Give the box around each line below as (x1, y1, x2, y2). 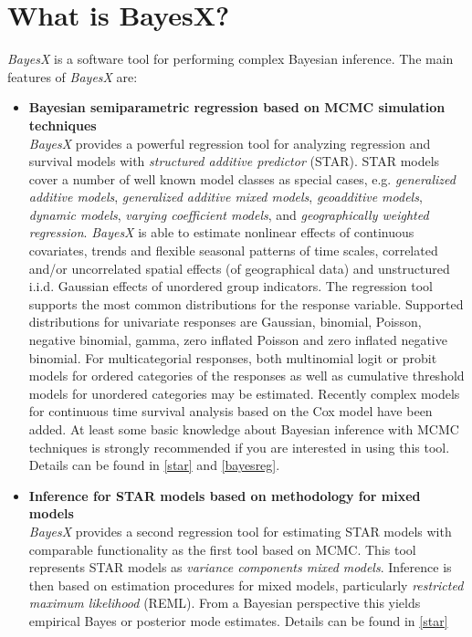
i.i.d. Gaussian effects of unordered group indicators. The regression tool (28, 277, 433, 296)
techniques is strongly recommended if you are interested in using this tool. (28, 437, 450, 456)
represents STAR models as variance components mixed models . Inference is (28, 558, 452, 577)
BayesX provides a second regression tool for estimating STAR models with (28, 521, 452, 540)
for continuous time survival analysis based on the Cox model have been (28, 402, 433, 421)
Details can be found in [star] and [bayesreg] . (28, 455, 280, 475)
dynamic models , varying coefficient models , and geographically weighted (28, 204, 429, 224)
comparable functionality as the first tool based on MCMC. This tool (28, 539, 416, 559)
